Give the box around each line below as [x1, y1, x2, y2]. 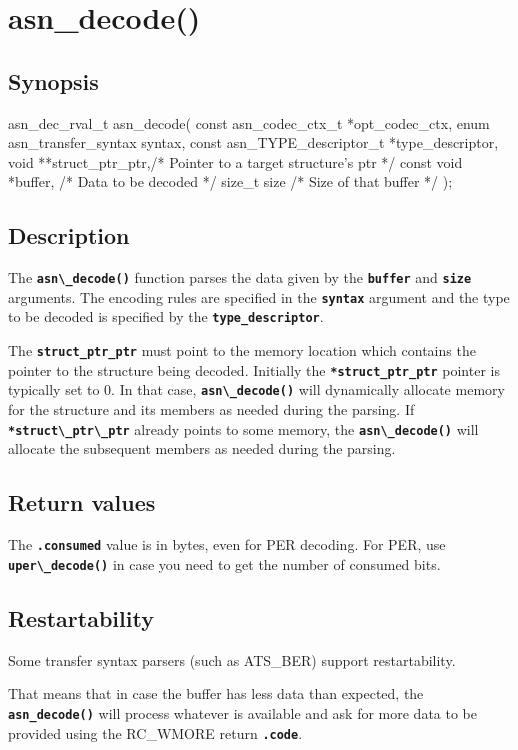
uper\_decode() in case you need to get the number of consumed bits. [8, 553, 441, 574]
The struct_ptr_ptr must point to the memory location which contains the [8, 340, 476, 361]
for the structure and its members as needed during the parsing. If [8, 399, 415, 420]
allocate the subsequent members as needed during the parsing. [8, 438, 396, 459]
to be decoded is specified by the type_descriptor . [8, 306, 324, 327]
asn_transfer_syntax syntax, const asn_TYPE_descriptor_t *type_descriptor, [8, 132, 499, 153]
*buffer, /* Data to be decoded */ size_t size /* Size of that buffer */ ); [8, 171, 453, 192]
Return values [8, 487, 156, 518]
